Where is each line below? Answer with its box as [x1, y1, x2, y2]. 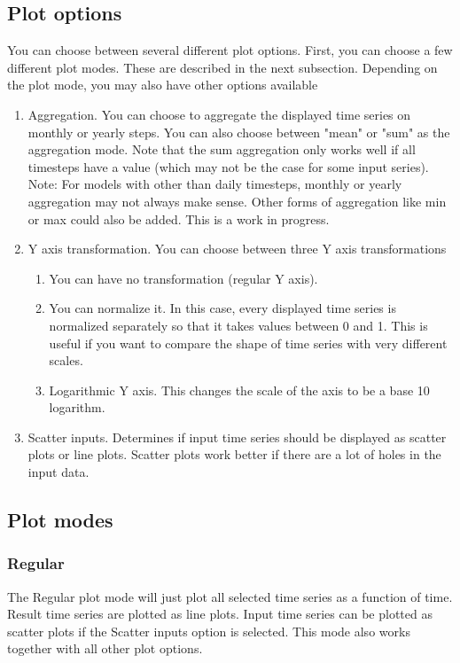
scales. [49, 351, 83, 370]
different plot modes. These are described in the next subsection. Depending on [7, 58, 438, 76]
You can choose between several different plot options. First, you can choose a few [7, 41, 453, 59]
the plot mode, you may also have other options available [7, 75, 318, 94]
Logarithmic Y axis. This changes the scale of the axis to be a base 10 [49, 380, 430, 399]
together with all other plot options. [7, 639, 203, 658]
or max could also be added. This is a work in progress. [27, 209, 330, 228]
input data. [27, 463, 90, 481]
